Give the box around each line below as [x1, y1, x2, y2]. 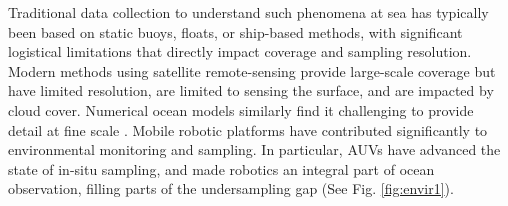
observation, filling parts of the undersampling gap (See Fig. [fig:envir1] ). [8, 178, 454, 199]
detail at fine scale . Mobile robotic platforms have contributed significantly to [8, 119, 488, 140]
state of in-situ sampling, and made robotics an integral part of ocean [8, 158, 435, 179]
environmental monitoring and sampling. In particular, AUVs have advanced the [8, 139, 501, 160]
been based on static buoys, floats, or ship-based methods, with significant [8, 21, 463, 42]
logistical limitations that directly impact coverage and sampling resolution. [8, 41, 472, 62]
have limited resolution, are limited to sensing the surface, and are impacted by [8, 80, 494, 101]
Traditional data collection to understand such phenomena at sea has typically [8, 2, 489, 22]
